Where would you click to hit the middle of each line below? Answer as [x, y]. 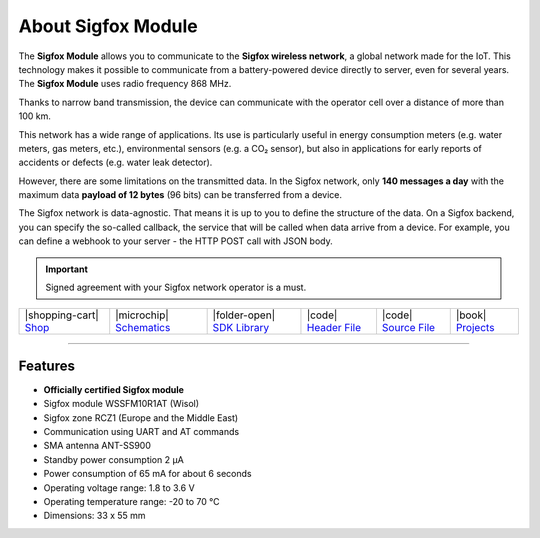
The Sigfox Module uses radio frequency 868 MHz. [125, 84]
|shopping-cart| [61, 315]
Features [46, 365]
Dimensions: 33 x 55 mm [94, 516]
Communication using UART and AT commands [141, 432]
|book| [471, 315]
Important [67, 269]
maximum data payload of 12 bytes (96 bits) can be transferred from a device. [180, 195]
